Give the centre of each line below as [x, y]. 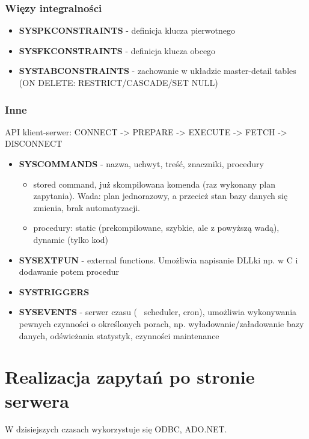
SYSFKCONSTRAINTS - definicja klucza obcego [117, 50]
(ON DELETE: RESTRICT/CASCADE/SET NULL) [118, 82]
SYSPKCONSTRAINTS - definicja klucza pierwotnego [127, 30]
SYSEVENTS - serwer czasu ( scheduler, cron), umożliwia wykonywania [158, 312]
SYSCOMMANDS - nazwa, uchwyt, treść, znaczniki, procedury [141, 164]
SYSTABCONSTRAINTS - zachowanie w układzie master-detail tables [158, 71]
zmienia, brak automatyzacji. [87, 207]
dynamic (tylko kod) [71, 239]
